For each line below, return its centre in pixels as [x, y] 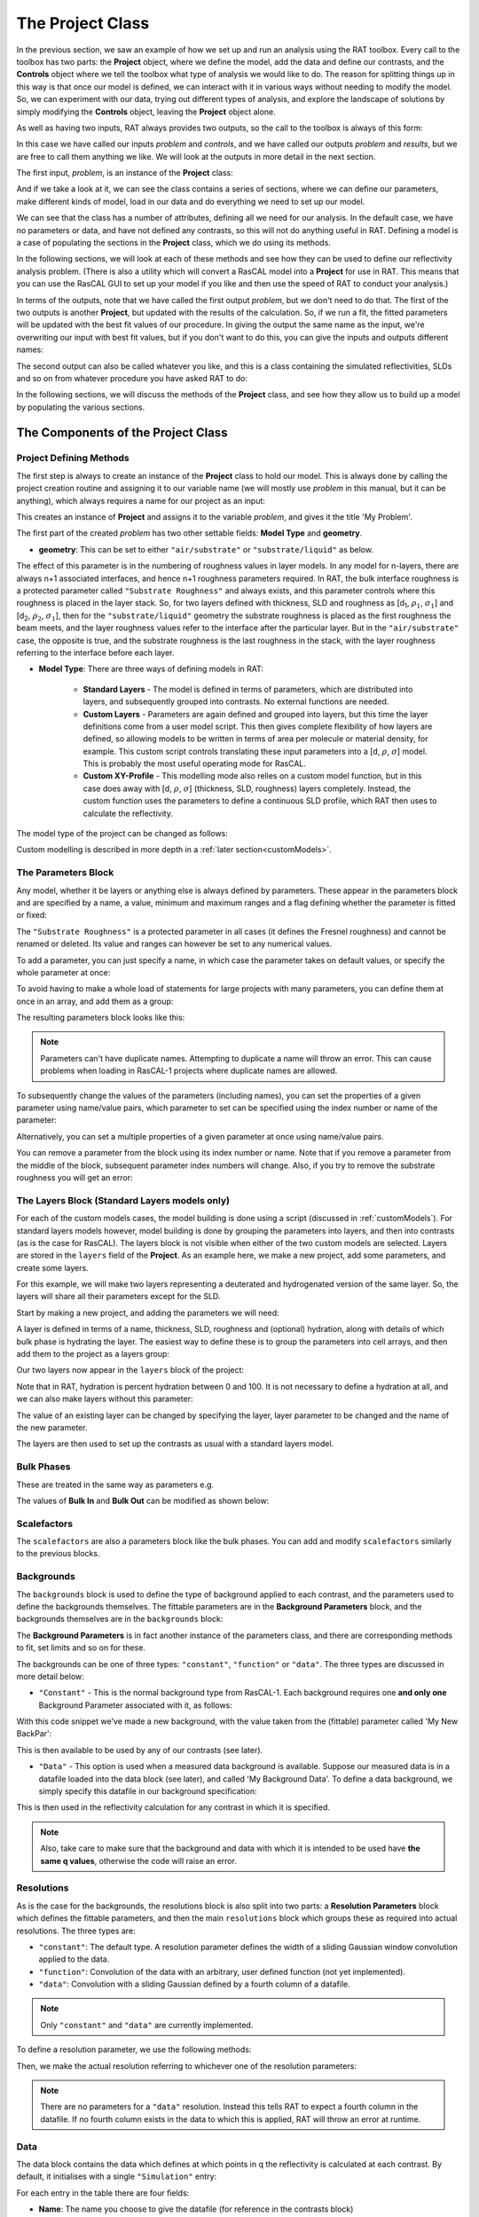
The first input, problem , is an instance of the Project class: [125, 173]
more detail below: [50, 1676]
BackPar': [34, 1734]
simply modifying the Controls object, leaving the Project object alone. [146, 112]
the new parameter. [52, 1427]
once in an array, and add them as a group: [95, 1001]
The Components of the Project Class [122, 432]
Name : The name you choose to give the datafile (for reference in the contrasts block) [196, 2209]
